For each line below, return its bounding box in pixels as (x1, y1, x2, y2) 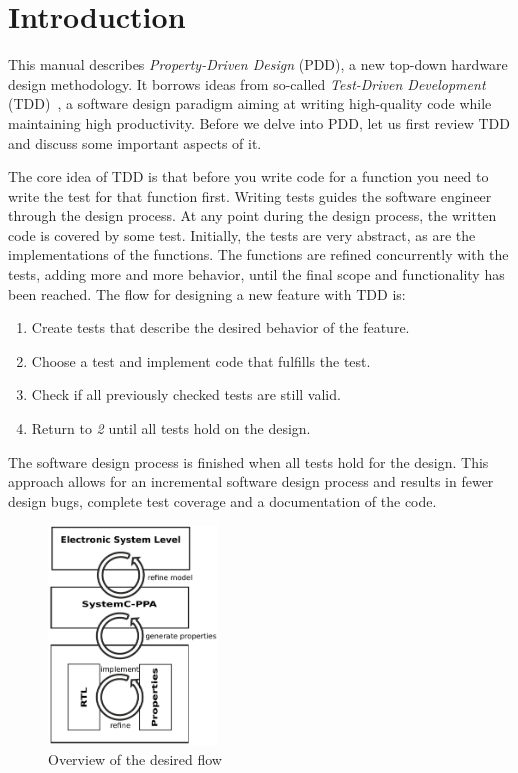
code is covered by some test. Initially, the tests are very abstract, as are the (8, 224, 476, 245)
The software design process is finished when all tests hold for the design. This (8, 451, 489, 472)
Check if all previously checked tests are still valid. (31, 384, 341, 405)
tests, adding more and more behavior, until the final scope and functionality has (8, 264, 505, 285)
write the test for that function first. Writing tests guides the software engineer (8, 185, 492, 206)
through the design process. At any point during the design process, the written (8, 205, 497, 226)
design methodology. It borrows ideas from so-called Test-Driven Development (8, 73, 486, 94)
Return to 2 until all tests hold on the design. (31, 418, 311, 439)
